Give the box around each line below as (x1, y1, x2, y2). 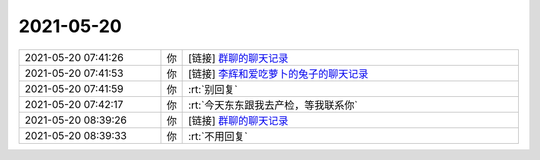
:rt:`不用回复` (188, 129, 249, 143)
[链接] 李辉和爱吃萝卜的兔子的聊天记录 (188, 66, 369, 80)
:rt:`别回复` (188, 82, 239, 96)
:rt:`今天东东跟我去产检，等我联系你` (188, 98, 359, 112)
